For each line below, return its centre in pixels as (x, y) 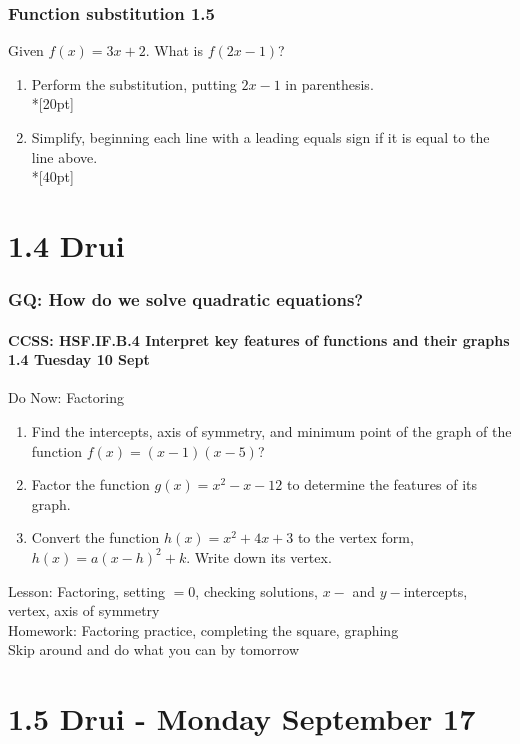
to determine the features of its (382, 484)
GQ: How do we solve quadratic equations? (186, 299)
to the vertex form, (355, 537)
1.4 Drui (66, 244)
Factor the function (90, 484)
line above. (64, 156)
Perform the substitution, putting (134, 83)
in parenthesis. (329, 83)
